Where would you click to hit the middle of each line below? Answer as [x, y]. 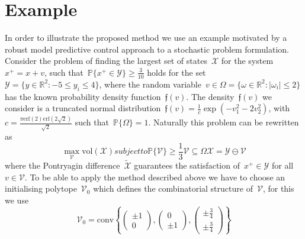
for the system [247, 61]
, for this [278, 188]
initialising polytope [41, 188]
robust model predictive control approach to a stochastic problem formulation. [147, 49]
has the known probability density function [83, 96]
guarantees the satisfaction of [187, 165]
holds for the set [176, 72]
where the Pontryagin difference [62, 165]
